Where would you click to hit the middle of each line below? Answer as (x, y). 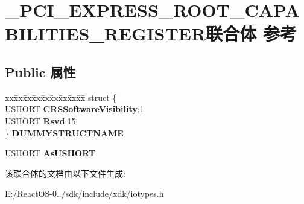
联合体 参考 (251, 33)
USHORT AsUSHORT (50, 153)
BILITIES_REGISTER (106, 33)
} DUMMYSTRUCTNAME (64, 132)
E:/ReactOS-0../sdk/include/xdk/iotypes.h (84, 193)
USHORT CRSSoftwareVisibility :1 (74, 109)
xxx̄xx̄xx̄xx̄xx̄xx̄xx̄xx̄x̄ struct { (61, 97)
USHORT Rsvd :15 (40, 120)
